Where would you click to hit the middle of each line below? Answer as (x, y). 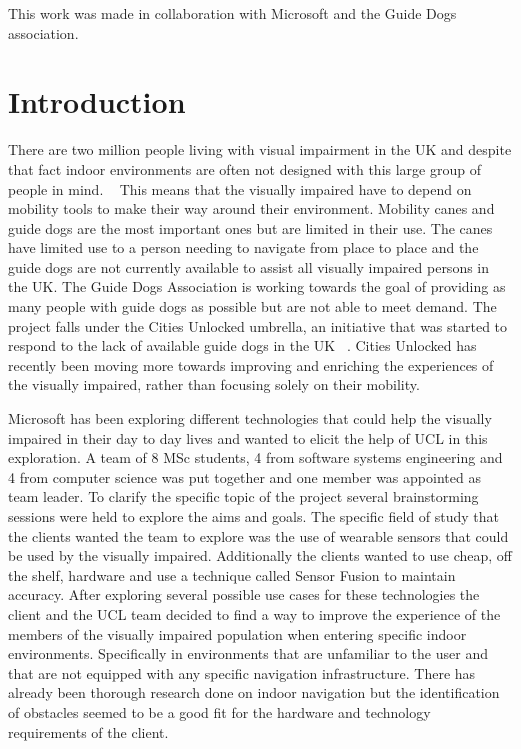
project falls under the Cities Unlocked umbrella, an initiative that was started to (258, 325)
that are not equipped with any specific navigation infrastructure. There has (242, 672)
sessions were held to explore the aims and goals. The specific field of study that (254, 516)
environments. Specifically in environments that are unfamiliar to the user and (248, 653)
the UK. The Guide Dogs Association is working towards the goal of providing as (257, 286)
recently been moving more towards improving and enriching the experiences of (251, 364)
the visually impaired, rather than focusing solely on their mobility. (214, 384)
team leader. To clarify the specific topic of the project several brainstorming (243, 496)
